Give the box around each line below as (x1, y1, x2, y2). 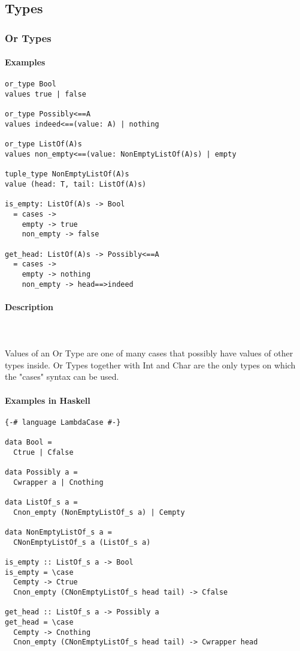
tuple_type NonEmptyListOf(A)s (5, 170, 129, 179)
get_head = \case (5, 617, 74, 626)
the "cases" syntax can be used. (5, 370, 119, 383)
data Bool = (5, 438, 52, 447)
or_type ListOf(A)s (5, 140, 82, 149)
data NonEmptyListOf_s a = (5, 527, 112, 536)
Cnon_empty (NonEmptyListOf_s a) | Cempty (13, 508, 185, 517)
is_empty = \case (5, 568, 74, 577)
